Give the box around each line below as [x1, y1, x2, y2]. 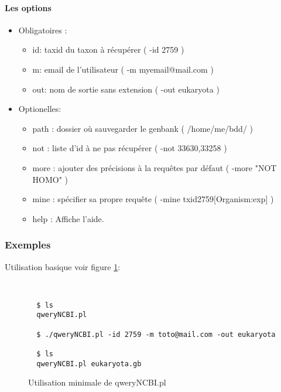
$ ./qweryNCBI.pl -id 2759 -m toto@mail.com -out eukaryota [36, 330, 276, 339]
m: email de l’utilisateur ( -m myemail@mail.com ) [32, 63, 214, 75]
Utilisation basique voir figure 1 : [5, 260, 121, 272]
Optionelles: [18, 103, 61, 115]
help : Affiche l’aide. [32, 212, 104, 224]
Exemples [5, 237, 51, 252]
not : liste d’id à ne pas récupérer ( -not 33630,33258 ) [32, 142, 227, 154]
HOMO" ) [32, 173, 68, 185]
